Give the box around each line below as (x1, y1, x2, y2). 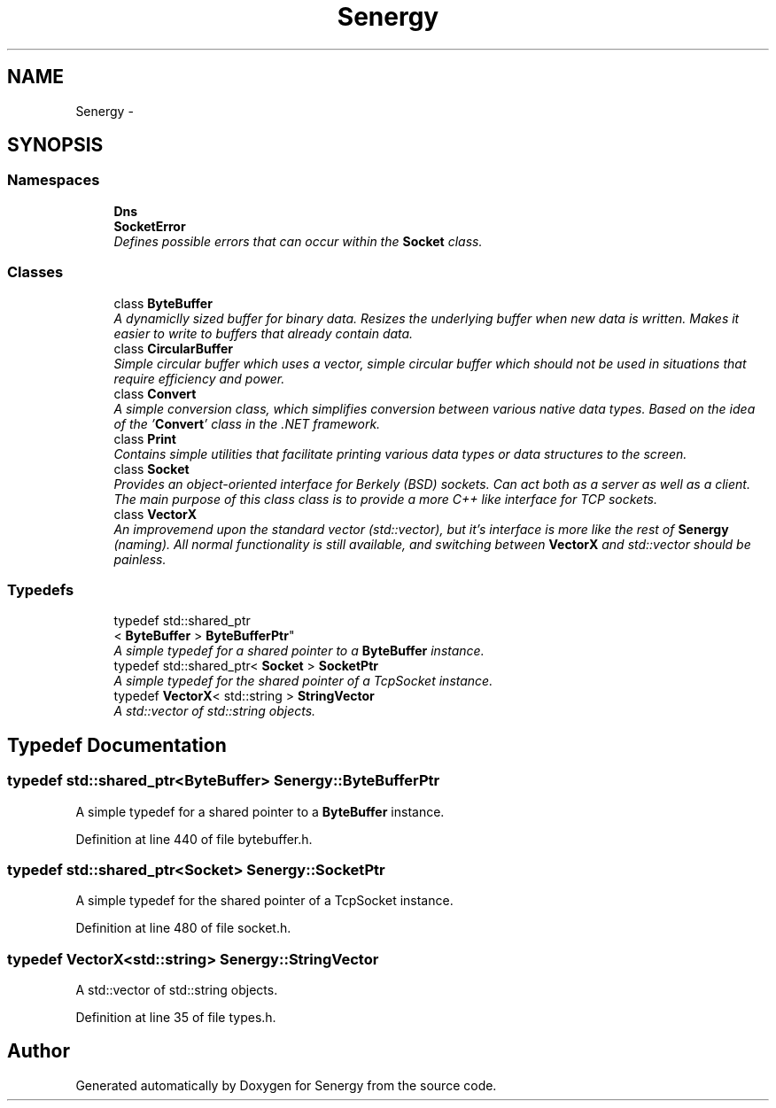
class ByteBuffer (113, 295, 213, 311)
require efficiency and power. (113, 370, 285, 386)
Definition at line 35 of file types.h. (75, 1010, 276, 1026)
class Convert (113, 385, 197, 401)
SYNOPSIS (7, 134, 104, 157)
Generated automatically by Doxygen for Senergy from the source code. (75, 1077, 497, 1093)
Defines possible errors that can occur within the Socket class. (113, 233, 483, 249)
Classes (7, 263, 64, 282)
